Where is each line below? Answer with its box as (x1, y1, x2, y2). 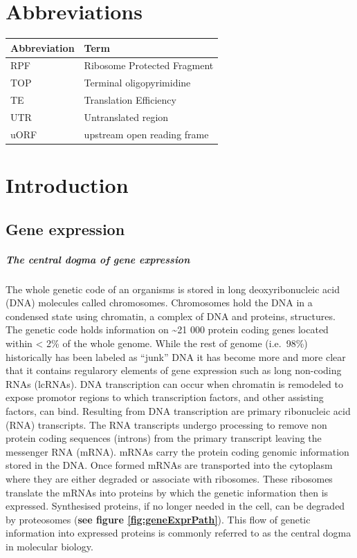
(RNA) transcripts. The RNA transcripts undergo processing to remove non (6, 417, 327, 431)
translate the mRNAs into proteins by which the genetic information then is (6, 485, 329, 499)
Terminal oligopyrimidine (84, 75, 191, 90)
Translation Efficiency (84, 93, 176, 107)
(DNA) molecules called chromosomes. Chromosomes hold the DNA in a (6, 295, 313, 310)
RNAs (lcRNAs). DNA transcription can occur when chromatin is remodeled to (6, 376, 343, 391)
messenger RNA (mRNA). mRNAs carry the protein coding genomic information (6, 444, 349, 458)
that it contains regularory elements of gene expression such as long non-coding (6, 363, 342, 378)
